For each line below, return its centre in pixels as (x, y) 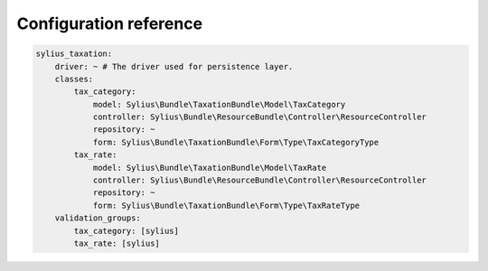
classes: (74, 79)
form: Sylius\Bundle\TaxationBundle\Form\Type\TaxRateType (226, 205)
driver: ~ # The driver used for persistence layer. (174, 66)
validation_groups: (98, 218)
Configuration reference (110, 23)
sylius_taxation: (74, 54)
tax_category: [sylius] (127, 231)
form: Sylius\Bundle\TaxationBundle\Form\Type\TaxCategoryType (236, 142)
